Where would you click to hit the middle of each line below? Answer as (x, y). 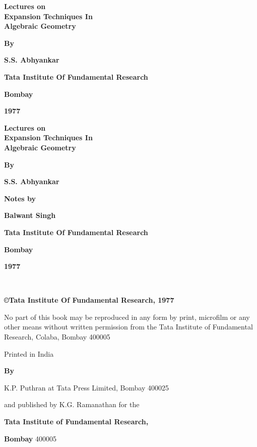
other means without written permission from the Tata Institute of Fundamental (128, 327)
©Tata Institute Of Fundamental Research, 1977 (89, 300)
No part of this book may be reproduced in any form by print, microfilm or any (127, 317)
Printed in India (29, 353)
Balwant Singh (30, 215)
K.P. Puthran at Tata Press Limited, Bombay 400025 (87, 387)
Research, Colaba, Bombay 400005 (57, 337)
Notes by (20, 198)
